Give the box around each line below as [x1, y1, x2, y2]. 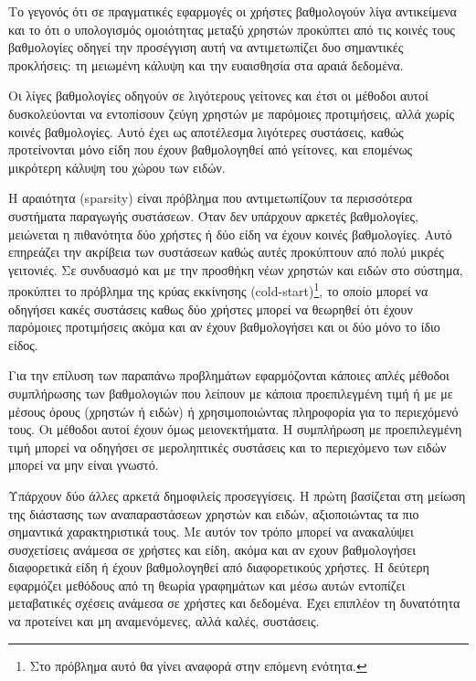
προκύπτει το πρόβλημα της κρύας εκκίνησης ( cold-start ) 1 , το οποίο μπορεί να [8, 279, 428, 300]
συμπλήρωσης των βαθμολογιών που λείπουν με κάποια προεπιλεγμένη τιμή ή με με [8, 383, 453, 402]
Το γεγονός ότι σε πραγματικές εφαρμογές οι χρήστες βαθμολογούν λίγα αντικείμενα [8, 2, 457, 20]
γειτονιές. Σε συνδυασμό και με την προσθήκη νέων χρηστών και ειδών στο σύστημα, [8, 260, 463, 279]
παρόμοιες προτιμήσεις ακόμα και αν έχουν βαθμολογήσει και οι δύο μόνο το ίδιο [8, 317, 440, 336]
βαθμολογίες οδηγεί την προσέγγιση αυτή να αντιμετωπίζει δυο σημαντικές [8, 37, 404, 57]
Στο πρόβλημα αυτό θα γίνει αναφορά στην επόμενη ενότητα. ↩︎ [29, 655, 367, 675]
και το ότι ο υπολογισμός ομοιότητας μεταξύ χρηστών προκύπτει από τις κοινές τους [8, 19, 455, 38]
